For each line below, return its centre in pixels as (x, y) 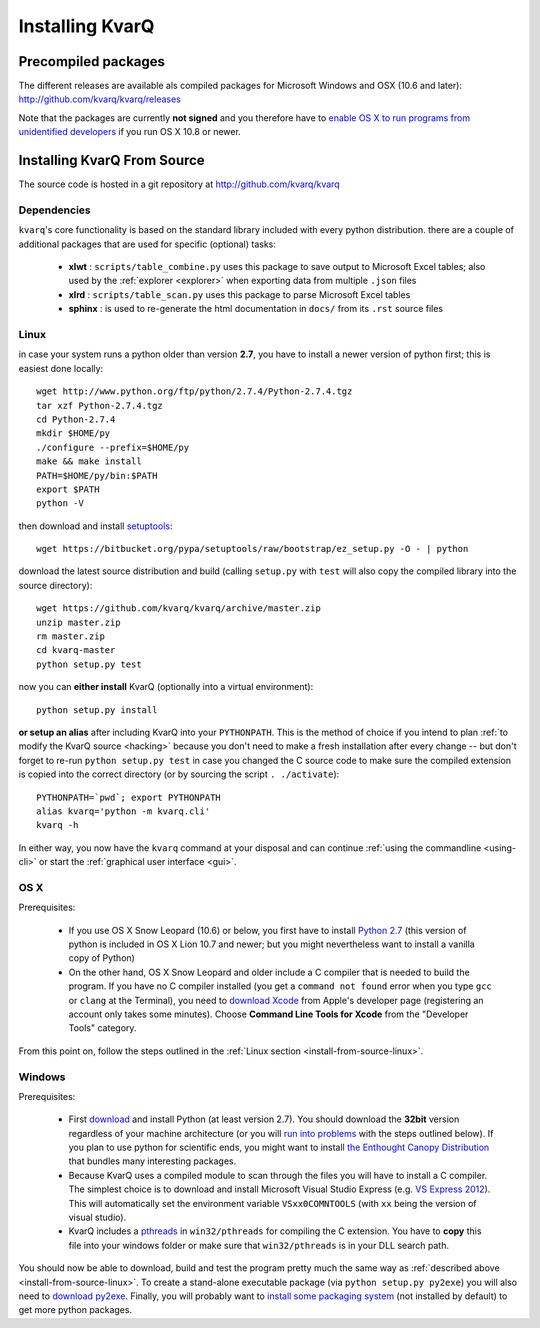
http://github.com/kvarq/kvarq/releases (100, 99)
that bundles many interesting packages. (152, 1161)
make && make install (89, 461)
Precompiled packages (91, 61)
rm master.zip (70, 636)
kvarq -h (57, 825)
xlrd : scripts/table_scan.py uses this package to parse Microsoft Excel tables (239, 294)
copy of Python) (101, 958)
